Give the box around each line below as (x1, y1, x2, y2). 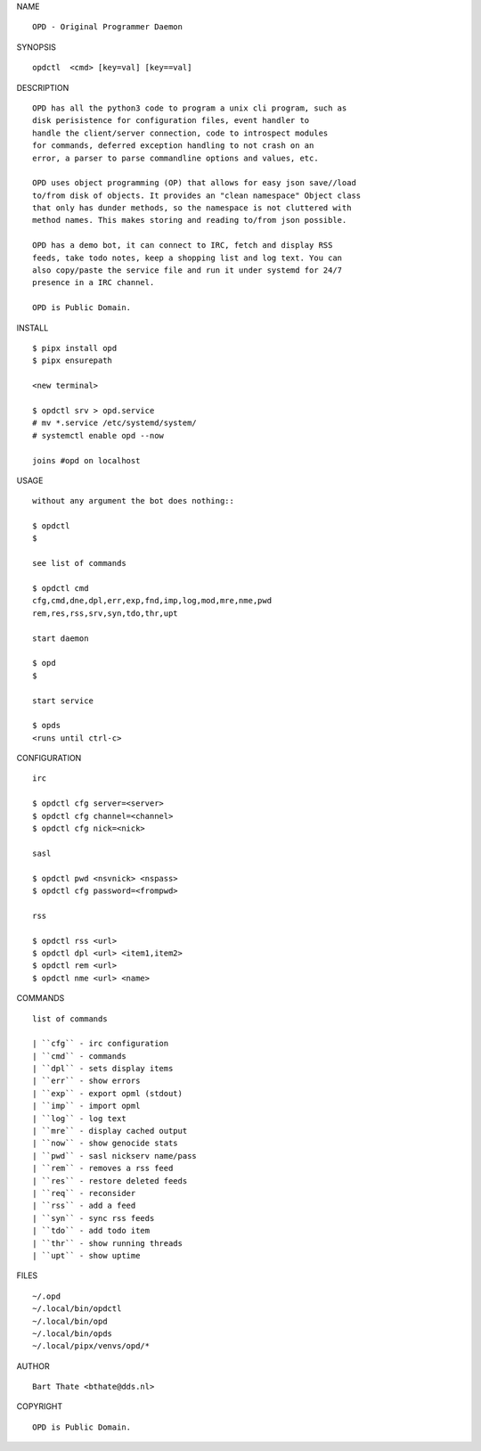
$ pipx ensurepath (32, 356, 113, 365)
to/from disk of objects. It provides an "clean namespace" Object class (32, 190, 362, 201)
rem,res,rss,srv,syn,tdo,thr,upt (32, 608, 178, 619)
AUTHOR (16, 1360, 50, 1372)
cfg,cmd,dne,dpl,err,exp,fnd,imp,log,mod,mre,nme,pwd (32, 595, 272, 606)
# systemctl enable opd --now (32, 430, 165, 440)
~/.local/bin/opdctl (32, 1304, 122, 1314)
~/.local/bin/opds (32, 1328, 113, 1339)
